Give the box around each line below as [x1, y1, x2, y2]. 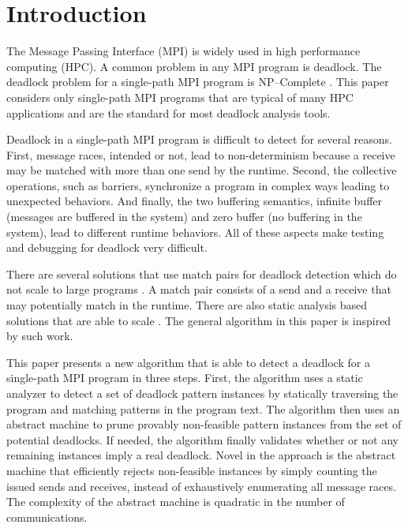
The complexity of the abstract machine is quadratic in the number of [6, 493, 345, 510]
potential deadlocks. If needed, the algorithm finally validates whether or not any [6, 431, 399, 447]
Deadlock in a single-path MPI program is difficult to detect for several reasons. [6, 131, 393, 148]
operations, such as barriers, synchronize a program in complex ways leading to [6, 177, 390, 193]
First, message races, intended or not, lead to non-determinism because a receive [6, 146, 395, 163]
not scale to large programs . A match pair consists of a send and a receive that [6, 281, 391, 298]
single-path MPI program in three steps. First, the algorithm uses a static [6, 369, 363, 386]
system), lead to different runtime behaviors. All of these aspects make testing [6, 223, 384, 240]
